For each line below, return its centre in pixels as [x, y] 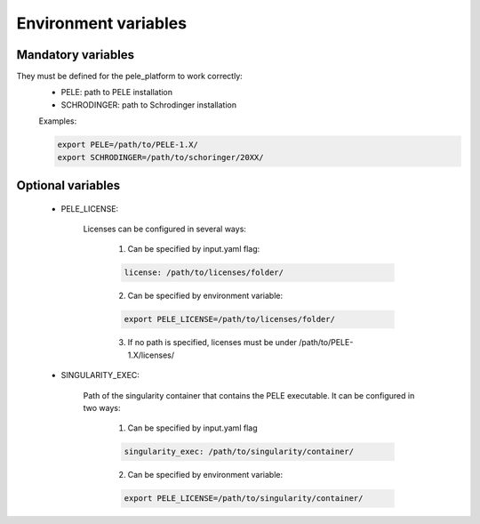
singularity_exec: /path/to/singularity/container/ [239, 452]
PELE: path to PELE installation [117, 93]
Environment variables [101, 23]
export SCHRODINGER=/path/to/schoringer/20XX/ [160, 157]
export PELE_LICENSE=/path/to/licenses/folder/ [229, 319]
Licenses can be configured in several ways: [164, 229]
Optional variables [68, 185]
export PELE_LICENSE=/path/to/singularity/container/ [244, 499]
